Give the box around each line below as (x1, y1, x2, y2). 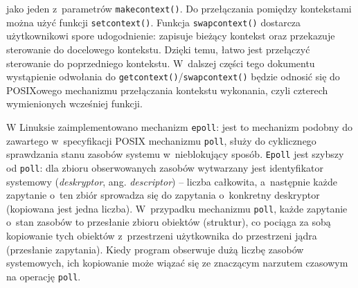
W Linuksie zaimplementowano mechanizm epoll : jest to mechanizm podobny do (6, 119, 353, 134)
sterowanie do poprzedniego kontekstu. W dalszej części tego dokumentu (6, 55, 315, 70)
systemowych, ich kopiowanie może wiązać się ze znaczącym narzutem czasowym (6, 255, 348, 270)
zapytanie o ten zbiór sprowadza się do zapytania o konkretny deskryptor (6, 188, 320, 202)
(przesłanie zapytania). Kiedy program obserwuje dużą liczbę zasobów (6, 242, 304, 256)
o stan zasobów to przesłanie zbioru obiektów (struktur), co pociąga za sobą (6, 215, 331, 229)
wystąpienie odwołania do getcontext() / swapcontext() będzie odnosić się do (6, 69, 340, 84)
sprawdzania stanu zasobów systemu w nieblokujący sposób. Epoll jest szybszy (6, 147, 344, 161)
